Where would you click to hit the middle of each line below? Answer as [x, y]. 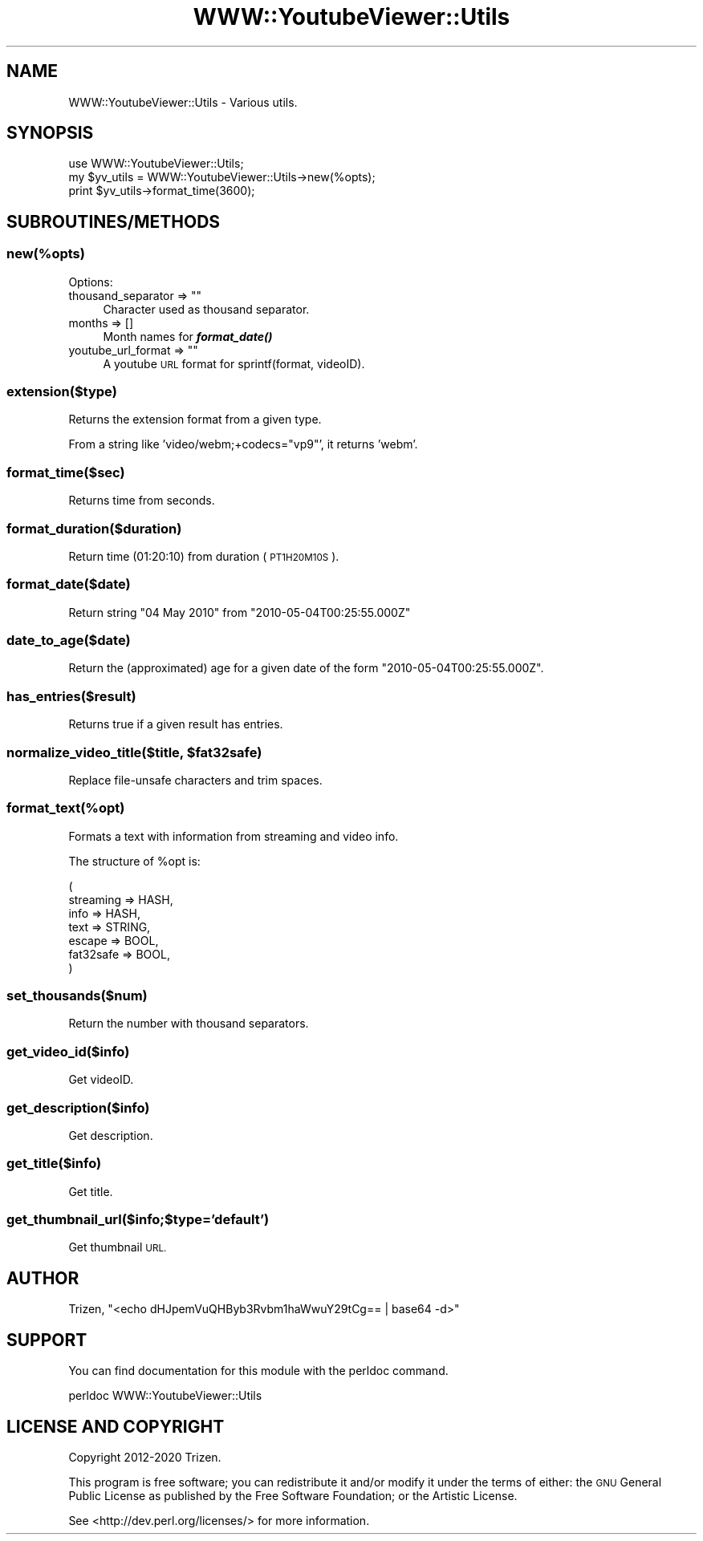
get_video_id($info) [68, 1051]
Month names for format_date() [188, 336]
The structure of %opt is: [134, 861]
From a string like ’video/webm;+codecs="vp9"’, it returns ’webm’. [243, 444]
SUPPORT [47, 1340]
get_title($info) [54, 1164]
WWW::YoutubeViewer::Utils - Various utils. [183, 102]
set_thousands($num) [77, 996]
